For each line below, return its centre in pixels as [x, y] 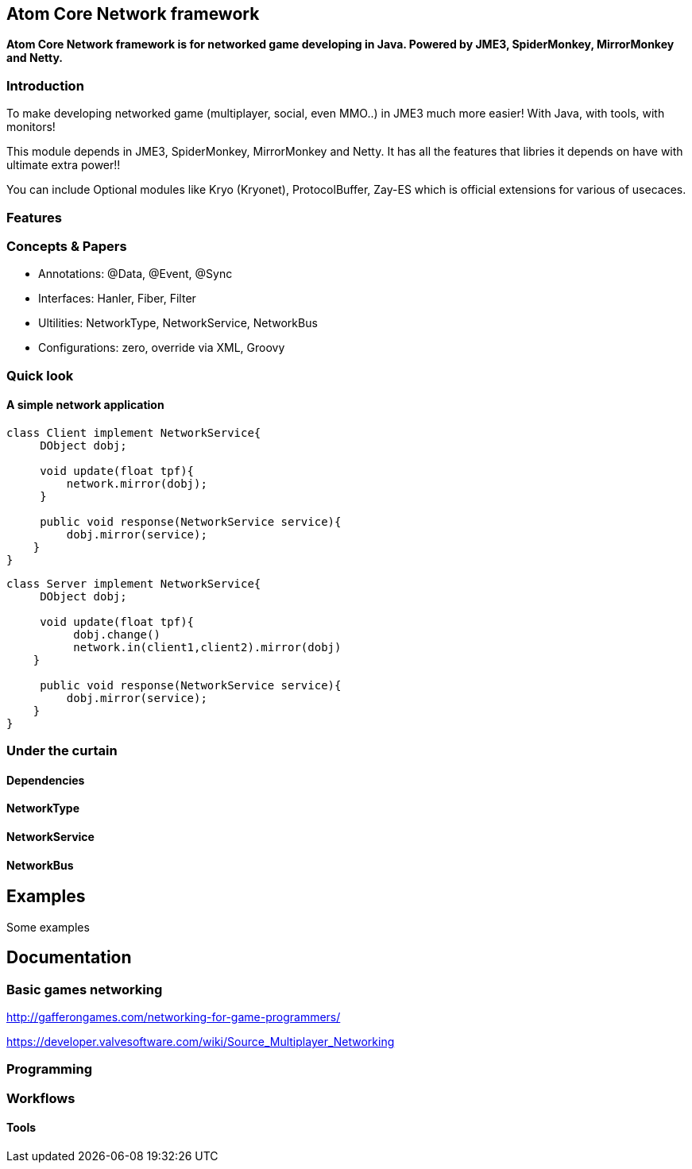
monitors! [31, 127]
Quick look [40, 375]
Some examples [48, 927]
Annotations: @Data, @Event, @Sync [135, 274]
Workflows [41, 1098]
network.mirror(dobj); [137, 483]
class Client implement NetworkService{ [134, 432]
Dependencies [46, 780]
